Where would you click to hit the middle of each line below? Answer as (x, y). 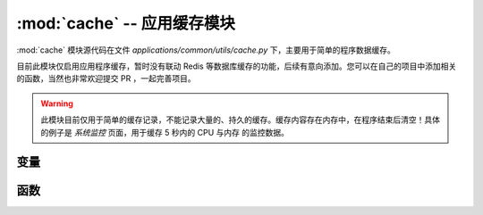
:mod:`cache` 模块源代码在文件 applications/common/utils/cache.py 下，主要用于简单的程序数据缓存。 (206, 50)
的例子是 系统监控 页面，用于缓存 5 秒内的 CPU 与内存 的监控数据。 (165, 132)
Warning (57, 103)
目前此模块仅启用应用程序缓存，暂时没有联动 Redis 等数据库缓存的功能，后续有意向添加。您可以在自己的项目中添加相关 (237, 66)
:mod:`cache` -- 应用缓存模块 (126, 23)
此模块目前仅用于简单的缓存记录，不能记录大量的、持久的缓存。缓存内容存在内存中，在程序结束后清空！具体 (240, 120)
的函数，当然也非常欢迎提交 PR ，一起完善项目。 (106, 79)
